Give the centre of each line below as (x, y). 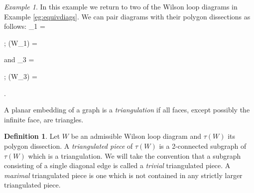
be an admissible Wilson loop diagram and (136, 136)
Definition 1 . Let (32, 136)
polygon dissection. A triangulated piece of (68, 145)
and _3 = (19, 59)
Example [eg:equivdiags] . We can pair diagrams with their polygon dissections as (127, 16)
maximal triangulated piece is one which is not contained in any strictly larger (123, 175)
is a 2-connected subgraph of (203, 145)
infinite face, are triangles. (44, 119)
